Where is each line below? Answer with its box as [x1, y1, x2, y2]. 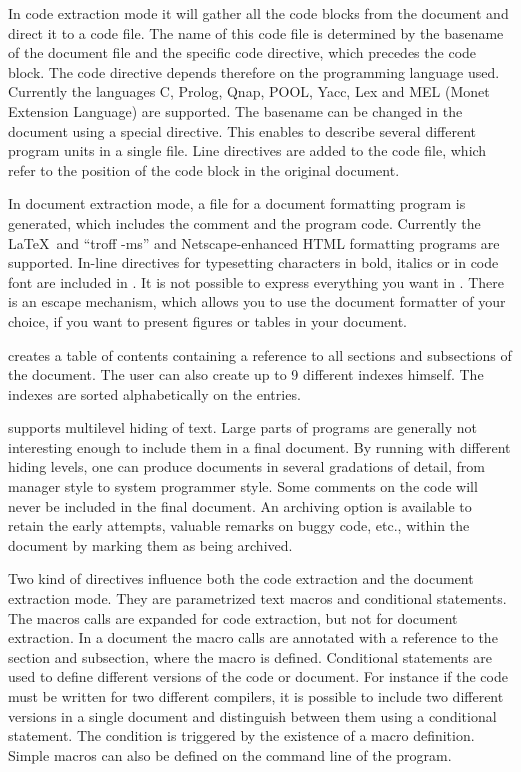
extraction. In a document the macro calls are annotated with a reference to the [8, 627, 498, 648]
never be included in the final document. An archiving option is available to [8, 495, 472, 516]
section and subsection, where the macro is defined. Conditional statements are [8, 646, 492, 667]
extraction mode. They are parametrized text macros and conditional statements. [8, 588, 507, 609]
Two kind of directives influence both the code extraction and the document [8, 568, 474, 589]
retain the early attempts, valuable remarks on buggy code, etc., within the [8, 515, 470, 536]
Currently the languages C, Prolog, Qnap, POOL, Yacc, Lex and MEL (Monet [8, 81, 490, 102]
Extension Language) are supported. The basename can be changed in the [8, 100, 463, 121]
